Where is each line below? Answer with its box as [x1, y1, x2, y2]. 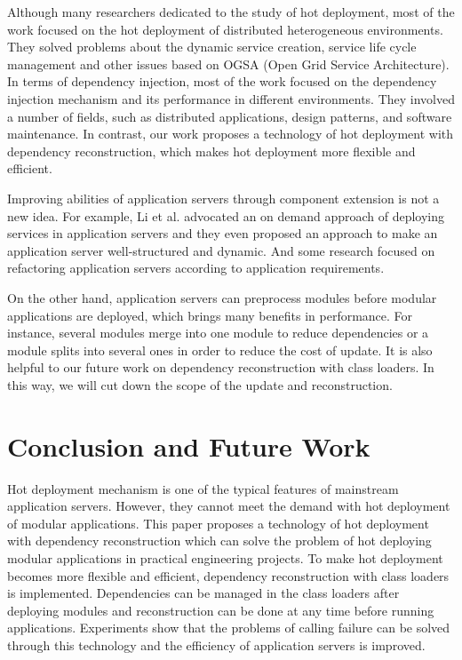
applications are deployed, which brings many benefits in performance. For [7, 306, 413, 324]
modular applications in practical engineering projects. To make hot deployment [7, 548, 443, 567]
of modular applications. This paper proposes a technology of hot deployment [7, 513, 429, 532]
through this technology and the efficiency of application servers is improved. [7, 635, 426, 654]
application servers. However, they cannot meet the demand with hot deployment [7, 497, 450, 515]
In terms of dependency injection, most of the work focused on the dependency [7, 72, 437, 91]
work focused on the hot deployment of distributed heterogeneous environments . [7, 20, 443, 38]
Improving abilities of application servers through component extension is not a [7, 188, 440, 207]
